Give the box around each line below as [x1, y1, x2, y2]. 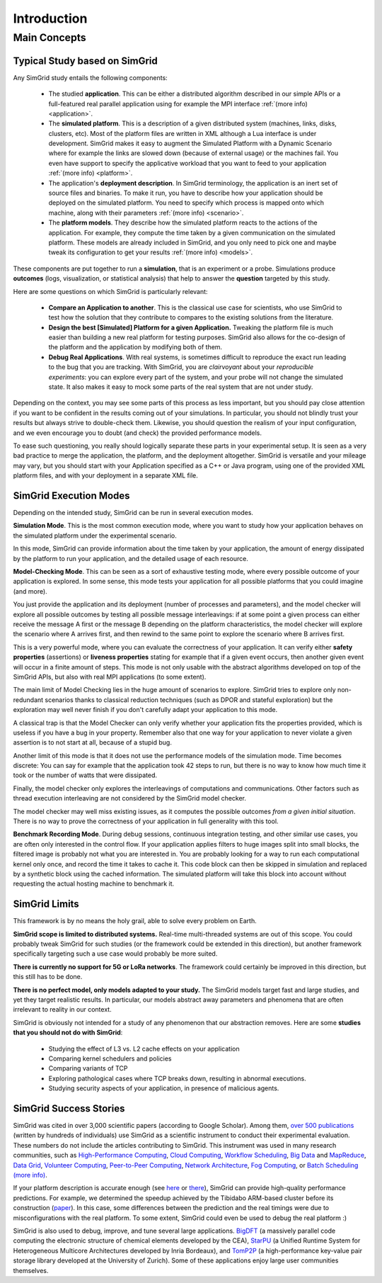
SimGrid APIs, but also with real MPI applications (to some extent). [13, 672, 207, 681]
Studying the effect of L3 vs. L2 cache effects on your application [48, 1044, 240, 1053]
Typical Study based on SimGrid [13, 55, 158, 67]
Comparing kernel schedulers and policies [48, 1054, 172, 1063]
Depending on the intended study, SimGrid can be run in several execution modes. [13, 509, 254, 517]
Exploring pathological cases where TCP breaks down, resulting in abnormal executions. [48, 1074, 307, 1083]
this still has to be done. [13, 973, 83, 981]
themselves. [13, 1266, 49, 1274]
